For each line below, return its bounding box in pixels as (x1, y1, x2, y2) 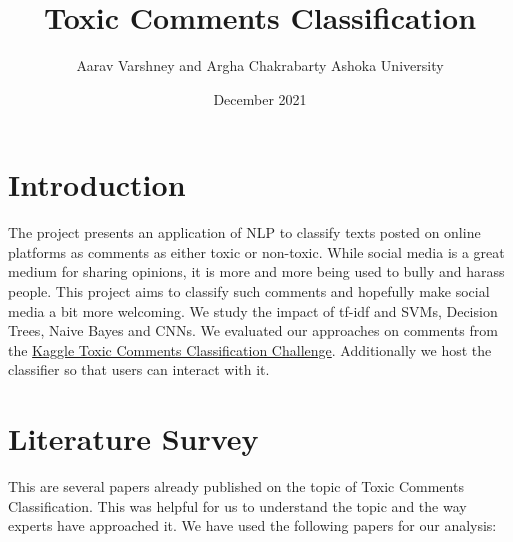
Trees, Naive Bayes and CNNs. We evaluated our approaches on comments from (8, 320, 498, 341)
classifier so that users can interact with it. (8, 359, 270, 380)
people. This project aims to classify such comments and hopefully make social (8, 281, 490, 302)
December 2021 (213, 88, 307, 109)
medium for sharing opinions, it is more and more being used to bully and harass (8, 261, 505, 282)
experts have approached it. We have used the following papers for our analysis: (8, 515, 497, 536)
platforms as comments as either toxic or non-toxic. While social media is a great (8, 241, 505, 262)
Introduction (8, 164, 186, 205)
